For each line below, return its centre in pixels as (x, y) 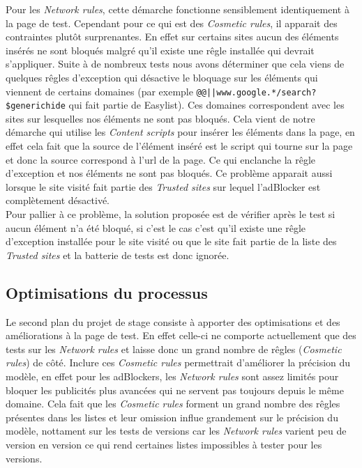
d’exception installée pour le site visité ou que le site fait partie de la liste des (171, 241)
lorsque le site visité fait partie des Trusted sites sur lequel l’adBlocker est (163, 186)
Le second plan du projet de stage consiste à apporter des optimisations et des (173, 321)
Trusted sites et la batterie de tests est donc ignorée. (118, 255)
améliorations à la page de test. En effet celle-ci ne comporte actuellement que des (181, 335)
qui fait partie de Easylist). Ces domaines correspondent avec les (206, 105)
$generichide (36, 106)
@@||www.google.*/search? (256, 92)
